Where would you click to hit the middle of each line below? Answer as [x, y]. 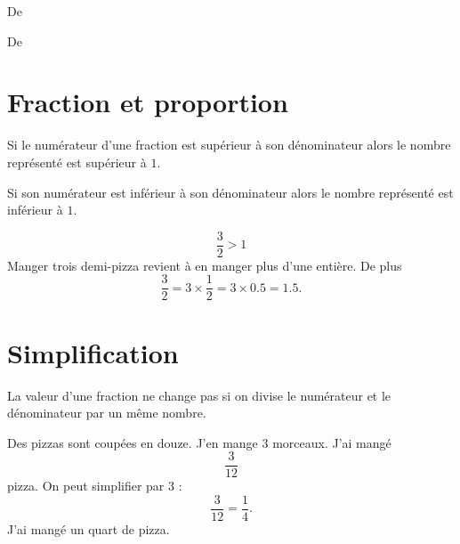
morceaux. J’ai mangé [332, 442]
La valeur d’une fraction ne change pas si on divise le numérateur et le [199, 395]
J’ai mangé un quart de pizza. [89, 529]
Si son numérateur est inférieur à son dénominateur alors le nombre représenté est [230, 192]
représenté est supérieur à [77, 162]
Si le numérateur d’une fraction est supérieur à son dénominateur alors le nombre [229, 145]
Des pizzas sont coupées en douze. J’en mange [133, 442]
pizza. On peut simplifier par [86, 486]
